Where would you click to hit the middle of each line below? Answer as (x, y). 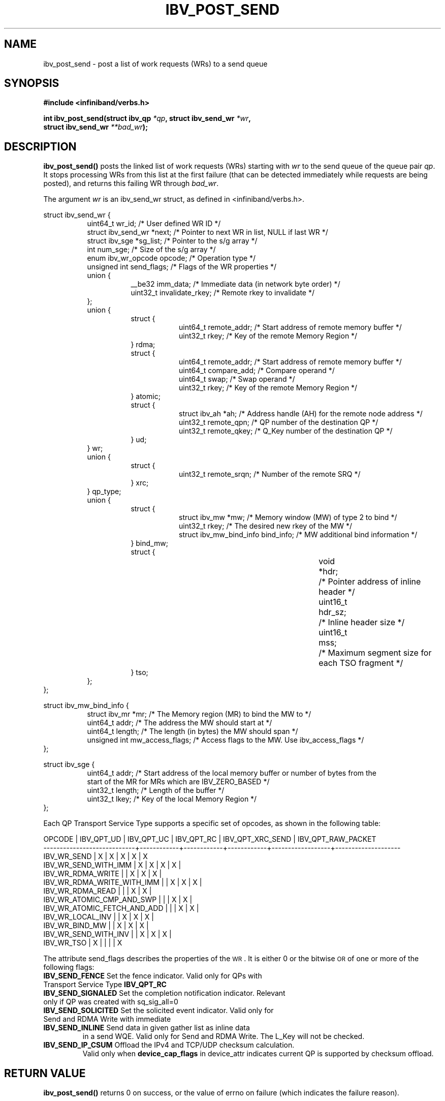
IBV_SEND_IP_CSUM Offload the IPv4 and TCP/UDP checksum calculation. (169, 1045)
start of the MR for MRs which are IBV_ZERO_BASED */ (178, 782)
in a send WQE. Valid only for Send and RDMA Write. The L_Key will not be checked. (224, 1036)
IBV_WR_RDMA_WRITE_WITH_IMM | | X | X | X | (123, 882)
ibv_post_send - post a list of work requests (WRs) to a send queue (155, 64)
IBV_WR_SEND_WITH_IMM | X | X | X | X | (112, 865)
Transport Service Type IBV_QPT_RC (105, 985)
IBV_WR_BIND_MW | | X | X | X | (96, 926)
